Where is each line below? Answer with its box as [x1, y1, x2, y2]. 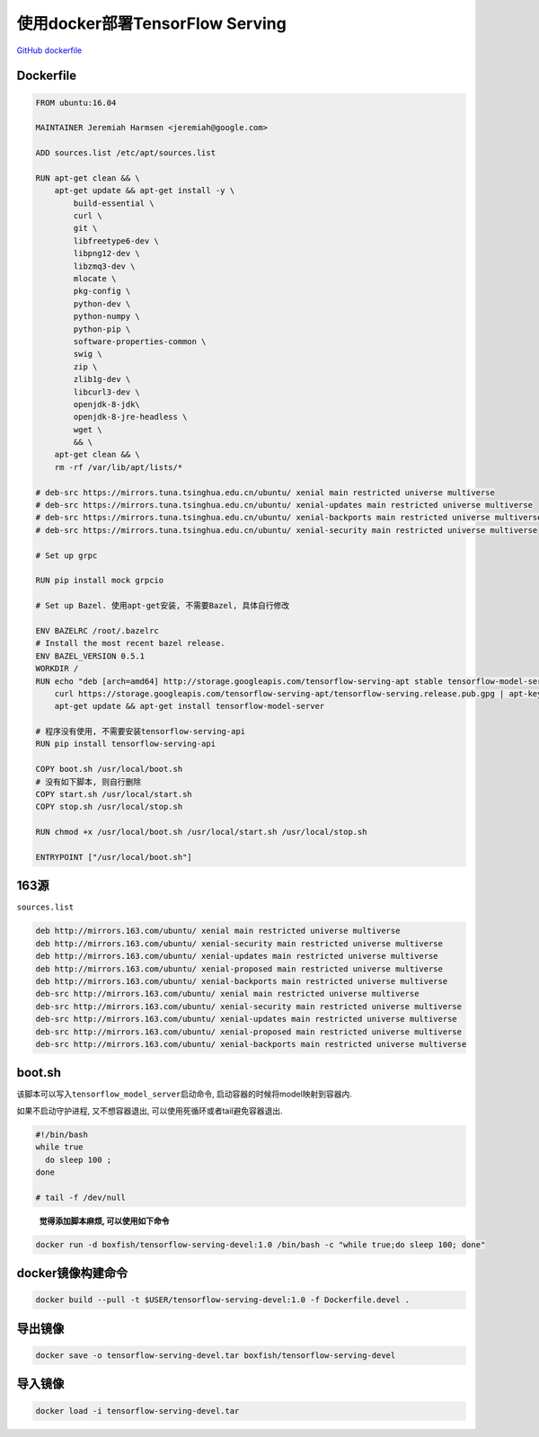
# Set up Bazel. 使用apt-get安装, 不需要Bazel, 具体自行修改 [35, 600, 290, 611]
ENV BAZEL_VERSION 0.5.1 [35, 651, 146, 661]
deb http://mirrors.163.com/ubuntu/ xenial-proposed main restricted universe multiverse [35, 963, 444, 974]
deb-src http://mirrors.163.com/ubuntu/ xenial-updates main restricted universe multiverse [35, 1014, 457, 1025]
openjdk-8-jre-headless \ [73, 412, 188, 422]
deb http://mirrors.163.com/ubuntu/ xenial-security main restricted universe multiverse [35, 938, 444, 948]
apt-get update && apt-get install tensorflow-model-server [54, 701, 325, 712]
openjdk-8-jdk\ [73, 399, 141, 409]
